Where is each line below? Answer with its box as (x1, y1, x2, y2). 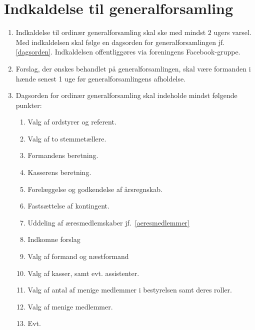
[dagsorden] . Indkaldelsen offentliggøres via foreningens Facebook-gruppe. (15, 46, 240, 57)
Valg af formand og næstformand (27, 251, 129, 261)
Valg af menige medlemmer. (27, 301, 113, 311)
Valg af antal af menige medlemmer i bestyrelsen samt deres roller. (27, 284, 232, 295)
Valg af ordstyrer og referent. (27, 116, 116, 127)
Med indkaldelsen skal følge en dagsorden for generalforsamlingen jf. (15, 36, 225, 47)
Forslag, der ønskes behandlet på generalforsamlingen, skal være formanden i (15, 63, 251, 73)
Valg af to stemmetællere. (27, 133, 106, 143)
